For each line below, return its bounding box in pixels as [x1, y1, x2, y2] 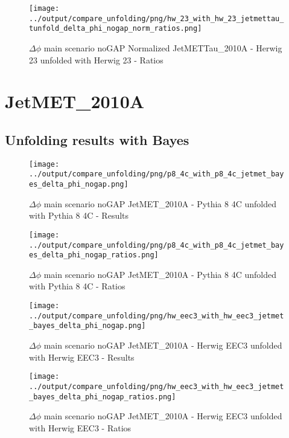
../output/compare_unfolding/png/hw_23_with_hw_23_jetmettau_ [29, 14, 284, 23]
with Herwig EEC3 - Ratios [29, 421, 132, 434]
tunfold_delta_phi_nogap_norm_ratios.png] [29, 24, 202, 33]
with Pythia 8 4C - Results [29, 209, 129, 222]
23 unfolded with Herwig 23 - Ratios [29, 53, 164, 66]
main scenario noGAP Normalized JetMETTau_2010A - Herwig [43, 41, 282, 54]
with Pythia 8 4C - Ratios [29, 280, 125, 292]
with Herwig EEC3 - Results [29, 350, 135, 363]
